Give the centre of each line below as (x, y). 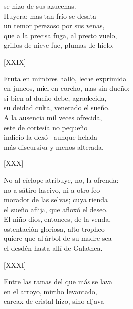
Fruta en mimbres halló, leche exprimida (65, 78)
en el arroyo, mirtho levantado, (51, 291)
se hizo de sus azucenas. (40, 6)
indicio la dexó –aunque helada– (53, 137)
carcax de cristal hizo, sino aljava (54, 301)
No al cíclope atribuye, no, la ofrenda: (61, 180)
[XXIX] (15, 61)
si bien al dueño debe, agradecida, (55, 98)
